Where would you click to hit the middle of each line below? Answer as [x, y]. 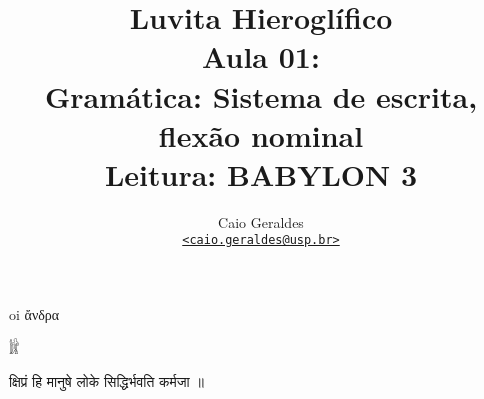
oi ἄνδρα [34, 314]
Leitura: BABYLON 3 [261, 173]
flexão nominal [261, 134]
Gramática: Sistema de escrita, [261, 95]
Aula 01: [261, 56]
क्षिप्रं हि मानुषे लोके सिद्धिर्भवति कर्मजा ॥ [106, 381]
